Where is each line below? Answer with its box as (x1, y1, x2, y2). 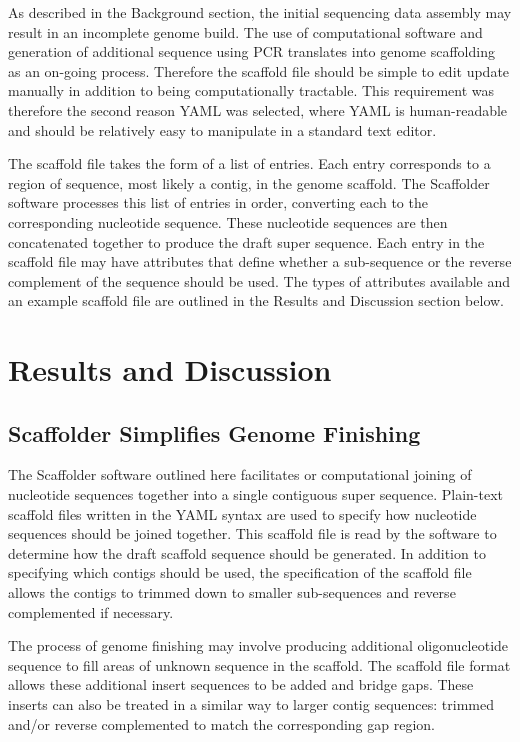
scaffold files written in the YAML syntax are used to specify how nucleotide (8, 503, 477, 524)
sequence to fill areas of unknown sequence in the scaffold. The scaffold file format (8, 654, 511, 675)
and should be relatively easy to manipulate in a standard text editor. (8, 119, 437, 140)
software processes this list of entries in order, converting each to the (8, 192, 428, 213)
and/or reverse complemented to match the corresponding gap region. (8, 713, 435, 734)
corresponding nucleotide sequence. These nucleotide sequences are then (8, 211, 448, 232)
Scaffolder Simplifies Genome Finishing (8, 417, 421, 448)
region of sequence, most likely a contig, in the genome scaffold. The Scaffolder (8, 172, 490, 193)
